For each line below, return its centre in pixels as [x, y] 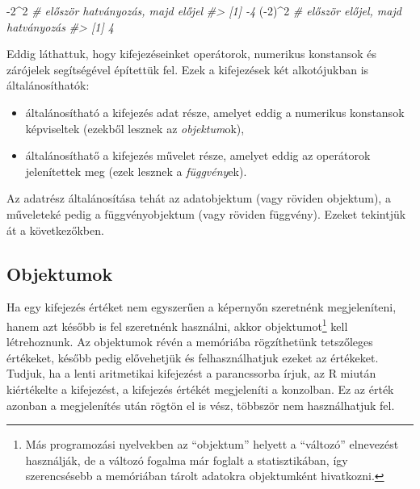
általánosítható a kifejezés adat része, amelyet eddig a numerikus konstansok [215, 112]
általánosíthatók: [48, 85]
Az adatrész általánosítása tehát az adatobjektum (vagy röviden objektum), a [199, 198]
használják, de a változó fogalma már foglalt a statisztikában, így [187, 460]
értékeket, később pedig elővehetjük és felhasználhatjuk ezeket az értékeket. [193, 357]
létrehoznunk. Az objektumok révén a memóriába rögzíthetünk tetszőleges [190, 342]
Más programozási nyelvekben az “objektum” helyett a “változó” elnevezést [212, 444]
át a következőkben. [55, 230]
